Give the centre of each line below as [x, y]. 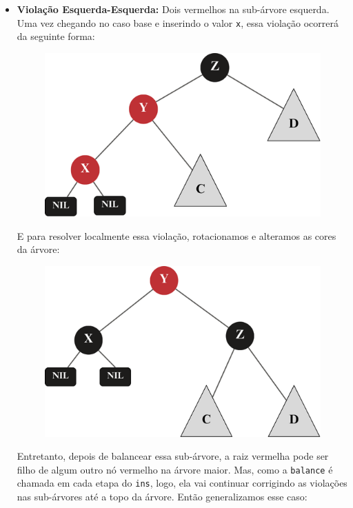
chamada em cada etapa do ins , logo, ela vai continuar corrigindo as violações [182, 483]
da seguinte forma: [56, 36]
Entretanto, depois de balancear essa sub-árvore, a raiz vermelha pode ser [173, 456]
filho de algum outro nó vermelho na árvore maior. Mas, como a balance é [175, 469]
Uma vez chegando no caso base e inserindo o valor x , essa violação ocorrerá [178, 22]
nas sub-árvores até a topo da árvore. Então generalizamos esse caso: [162, 497]
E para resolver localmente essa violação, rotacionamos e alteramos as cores [176, 235]
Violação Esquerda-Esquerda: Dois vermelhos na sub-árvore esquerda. [173, 9]
